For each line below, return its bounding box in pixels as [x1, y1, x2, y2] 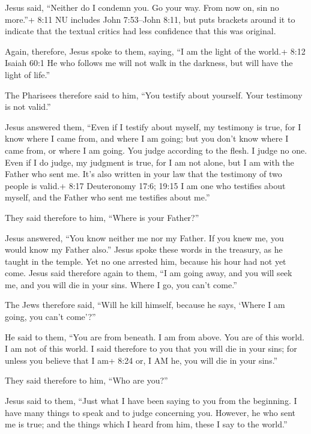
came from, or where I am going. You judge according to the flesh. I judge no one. [5, 143, 307, 156]
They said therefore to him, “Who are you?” [5, 374, 168, 387]
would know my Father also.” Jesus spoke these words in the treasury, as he [5, 243, 283, 256]
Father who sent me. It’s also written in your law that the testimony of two [5, 167, 282, 180]
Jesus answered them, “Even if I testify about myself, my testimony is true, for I [5, 120, 301, 133]
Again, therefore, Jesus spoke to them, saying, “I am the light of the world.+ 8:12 [5, 44, 306, 57]
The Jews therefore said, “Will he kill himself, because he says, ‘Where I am [5, 298, 285, 311]
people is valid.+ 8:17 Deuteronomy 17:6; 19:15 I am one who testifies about [5, 179, 286, 191]
